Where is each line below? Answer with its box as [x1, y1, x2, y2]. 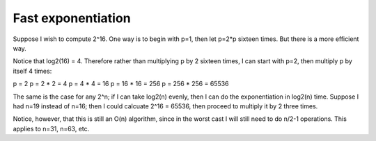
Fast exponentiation [13, 10, 132, 26]
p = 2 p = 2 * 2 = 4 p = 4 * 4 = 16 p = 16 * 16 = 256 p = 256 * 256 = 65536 [13, 80, 229, 88]
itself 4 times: [13, 67, 52, 75]
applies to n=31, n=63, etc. [13, 124, 90, 133]
